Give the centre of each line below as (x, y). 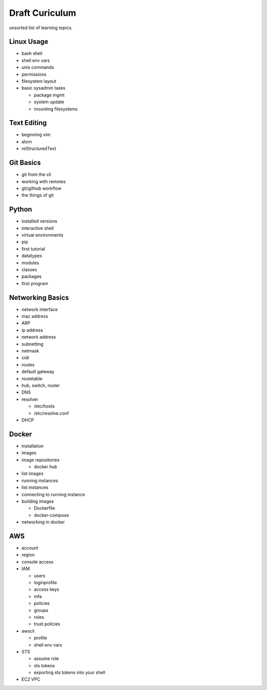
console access (38, 561)
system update (49, 102)
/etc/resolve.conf (51, 413)
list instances (35, 487)
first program (35, 283)
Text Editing (28, 123)
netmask (30, 351)
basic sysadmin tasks (44, 88)
